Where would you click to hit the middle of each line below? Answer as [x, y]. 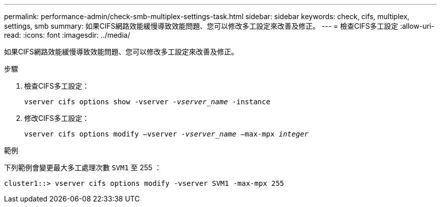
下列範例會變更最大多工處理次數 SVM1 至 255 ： [83, 167]
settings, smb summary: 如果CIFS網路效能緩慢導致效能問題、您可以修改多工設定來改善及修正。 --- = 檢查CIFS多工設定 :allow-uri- [219, 26]
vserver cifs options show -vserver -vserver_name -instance [147, 102]
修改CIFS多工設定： [57, 118]
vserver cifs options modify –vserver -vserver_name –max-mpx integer [166, 134]
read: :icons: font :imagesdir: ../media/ [67, 35]
